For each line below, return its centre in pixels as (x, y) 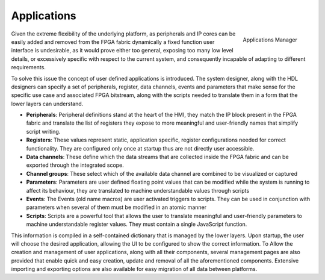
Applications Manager (270, 40)
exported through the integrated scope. (75, 165)
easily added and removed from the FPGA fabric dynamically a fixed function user (113, 42)
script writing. (43, 131)
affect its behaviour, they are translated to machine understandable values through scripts (138, 190)
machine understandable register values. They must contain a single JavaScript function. (137, 224)
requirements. (29, 67)
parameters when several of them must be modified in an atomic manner (116, 207)
